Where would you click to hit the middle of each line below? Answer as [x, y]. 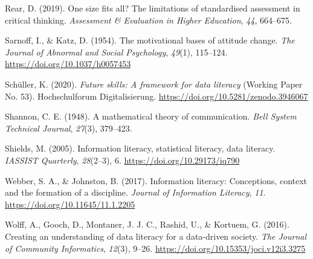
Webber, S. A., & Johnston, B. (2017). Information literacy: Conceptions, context [156, 180]
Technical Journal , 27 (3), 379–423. [69, 128]
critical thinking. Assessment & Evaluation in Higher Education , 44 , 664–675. [148, 20]
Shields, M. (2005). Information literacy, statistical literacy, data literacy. [140, 148]
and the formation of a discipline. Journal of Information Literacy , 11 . [135, 192]
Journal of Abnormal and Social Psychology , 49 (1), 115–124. [116, 52]
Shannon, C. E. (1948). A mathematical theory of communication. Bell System [151, 116]
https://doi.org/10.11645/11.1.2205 [70, 204]
